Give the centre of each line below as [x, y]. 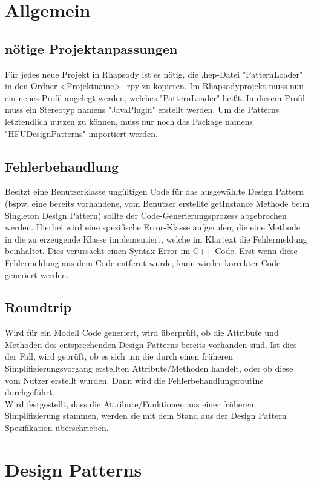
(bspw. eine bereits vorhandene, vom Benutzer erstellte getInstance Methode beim [157, 203]
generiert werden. [37, 274]
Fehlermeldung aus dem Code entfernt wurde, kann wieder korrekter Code [143, 262]
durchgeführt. [30, 392]
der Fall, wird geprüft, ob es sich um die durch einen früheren [119, 356]
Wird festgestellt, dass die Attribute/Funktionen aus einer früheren [129, 403]
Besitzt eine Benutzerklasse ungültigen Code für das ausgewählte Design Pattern [155, 191]
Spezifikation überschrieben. [57, 428]
